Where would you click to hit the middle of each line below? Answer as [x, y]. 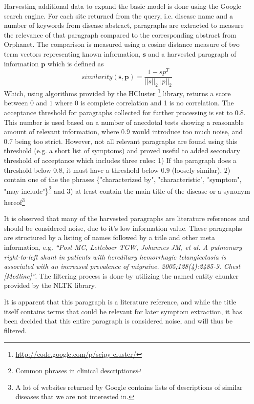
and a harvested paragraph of [192, 53]
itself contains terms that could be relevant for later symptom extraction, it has [123, 311]
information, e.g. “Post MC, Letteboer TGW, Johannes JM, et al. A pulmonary [123, 247]
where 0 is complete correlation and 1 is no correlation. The [144, 103]
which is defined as [76, 63]
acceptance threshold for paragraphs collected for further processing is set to [118, 112]
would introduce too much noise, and [188, 131]
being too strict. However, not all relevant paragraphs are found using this [126, 141]
